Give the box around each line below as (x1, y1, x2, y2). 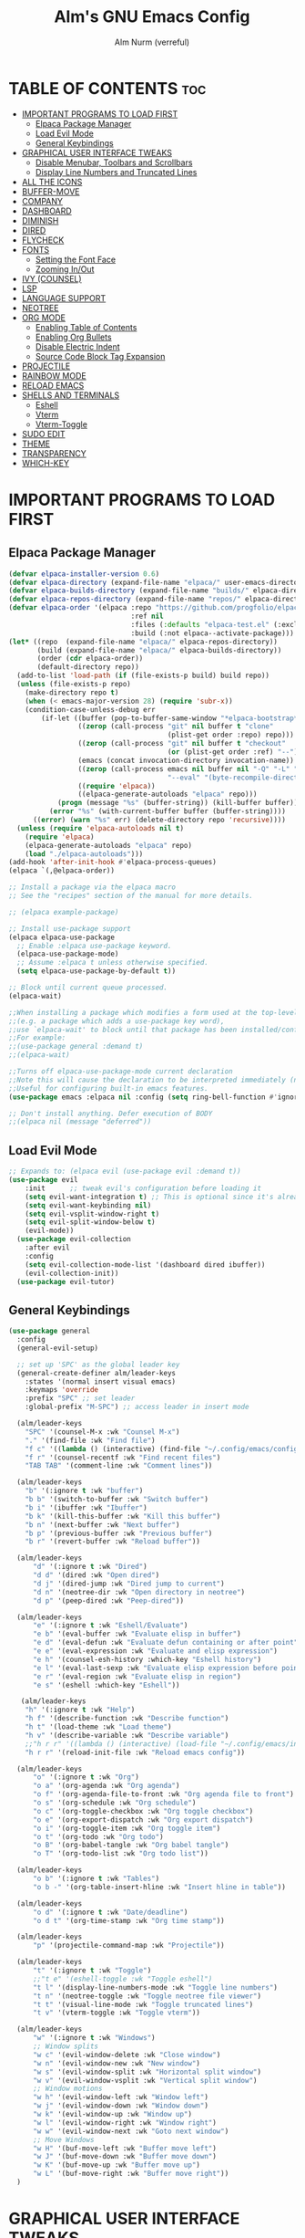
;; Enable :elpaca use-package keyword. (16, 941, 172, 950)
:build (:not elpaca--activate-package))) (130, 628, 295, 638)
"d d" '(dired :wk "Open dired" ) (32, 1571, 160, 1580)
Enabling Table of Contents (35, 321, 137, 332)
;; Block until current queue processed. (8, 983, 168, 992)
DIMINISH (21, 214, 59, 225)
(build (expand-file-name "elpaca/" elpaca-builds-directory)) (36, 645, 282, 654)
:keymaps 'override (25, 1386, 99, 1395)
